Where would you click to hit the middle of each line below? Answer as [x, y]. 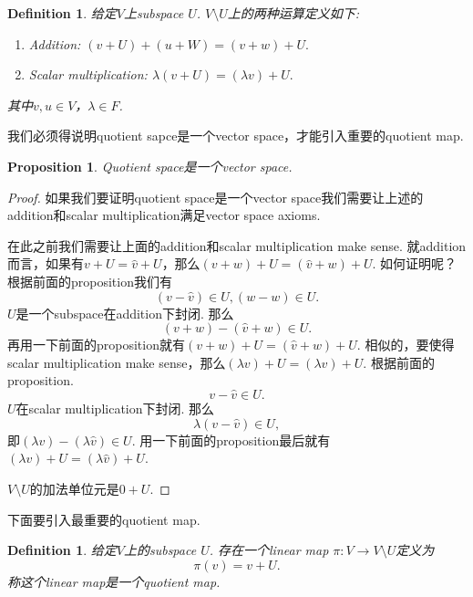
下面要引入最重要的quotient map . [104, 519]
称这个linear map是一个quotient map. [114, 581]
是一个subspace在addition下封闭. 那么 [125, 313]
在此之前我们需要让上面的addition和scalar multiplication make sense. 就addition [237, 245]
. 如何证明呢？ [415, 263]
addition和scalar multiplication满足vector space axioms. [164, 215]
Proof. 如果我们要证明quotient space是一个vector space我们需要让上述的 [216, 197]
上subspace [154, 13]
